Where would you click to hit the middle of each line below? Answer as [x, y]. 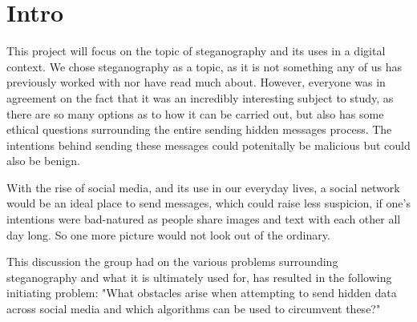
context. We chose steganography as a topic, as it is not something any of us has [204, 66]
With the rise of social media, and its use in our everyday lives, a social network [203, 187]
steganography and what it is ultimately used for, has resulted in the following [199, 277]
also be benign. [43, 161]
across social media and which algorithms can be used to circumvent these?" [194, 309]
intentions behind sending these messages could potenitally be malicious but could [208, 145]
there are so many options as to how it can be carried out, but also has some [195, 113]
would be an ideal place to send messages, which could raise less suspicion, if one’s [208, 203]
